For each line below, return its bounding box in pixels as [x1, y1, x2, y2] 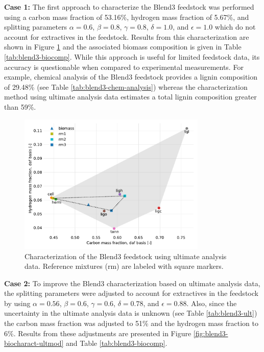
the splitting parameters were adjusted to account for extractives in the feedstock [4, 288, 258, 298]
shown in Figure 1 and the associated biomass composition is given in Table [4, 41, 242, 52]
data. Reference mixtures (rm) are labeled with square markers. [25, 261, 224, 271]
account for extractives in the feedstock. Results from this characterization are [4, 31, 249, 42]
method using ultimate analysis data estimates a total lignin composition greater [4, 91, 257, 102]
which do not [214, 21, 256, 32]
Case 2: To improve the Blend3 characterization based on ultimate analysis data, [4, 278, 260, 288]
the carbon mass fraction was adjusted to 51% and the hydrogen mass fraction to [4, 318, 258, 329]
